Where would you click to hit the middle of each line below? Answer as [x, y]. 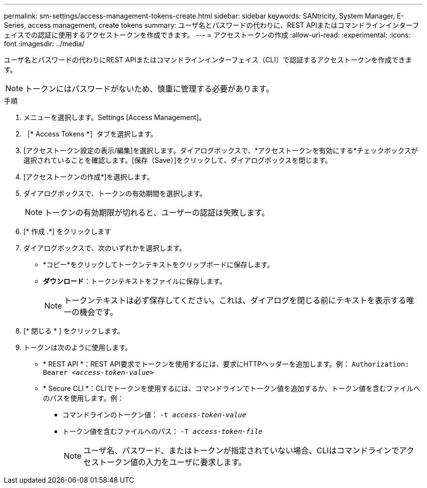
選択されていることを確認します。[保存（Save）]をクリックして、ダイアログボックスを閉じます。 [178, 160]
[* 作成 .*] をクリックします [68, 231]
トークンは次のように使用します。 [78, 347]
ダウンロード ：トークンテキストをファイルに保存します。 [135, 281]
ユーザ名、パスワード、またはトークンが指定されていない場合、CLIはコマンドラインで [241, 450]
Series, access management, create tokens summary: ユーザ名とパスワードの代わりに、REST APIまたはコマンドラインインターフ [212, 25]
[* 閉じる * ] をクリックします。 [74, 331]
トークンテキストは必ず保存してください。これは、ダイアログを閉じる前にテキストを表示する [235, 300]
